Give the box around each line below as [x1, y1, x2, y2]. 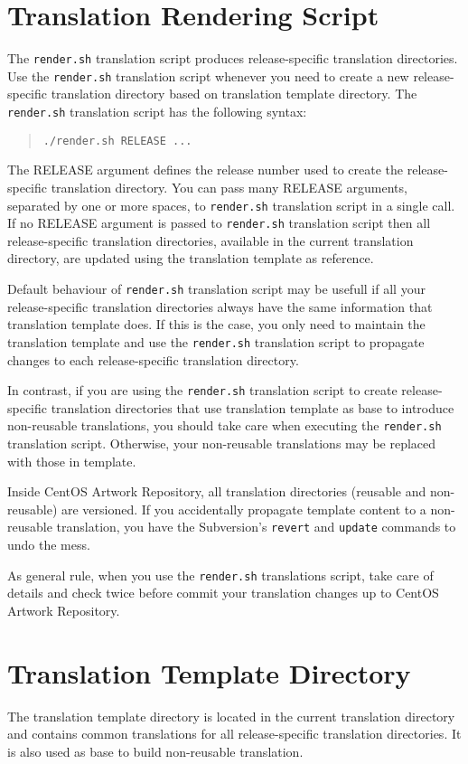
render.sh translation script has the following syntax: [7, 102, 307, 121]
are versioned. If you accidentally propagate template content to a [61, 499, 426, 518]
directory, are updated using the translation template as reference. [7, 249, 374, 268]
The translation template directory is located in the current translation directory [7, 706, 455, 725]
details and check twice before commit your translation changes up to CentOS [7, 583, 439, 602]
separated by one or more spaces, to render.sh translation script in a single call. [7, 195, 455, 214]
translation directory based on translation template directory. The [51, 84, 417, 103]
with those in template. [7, 451, 136, 470]
